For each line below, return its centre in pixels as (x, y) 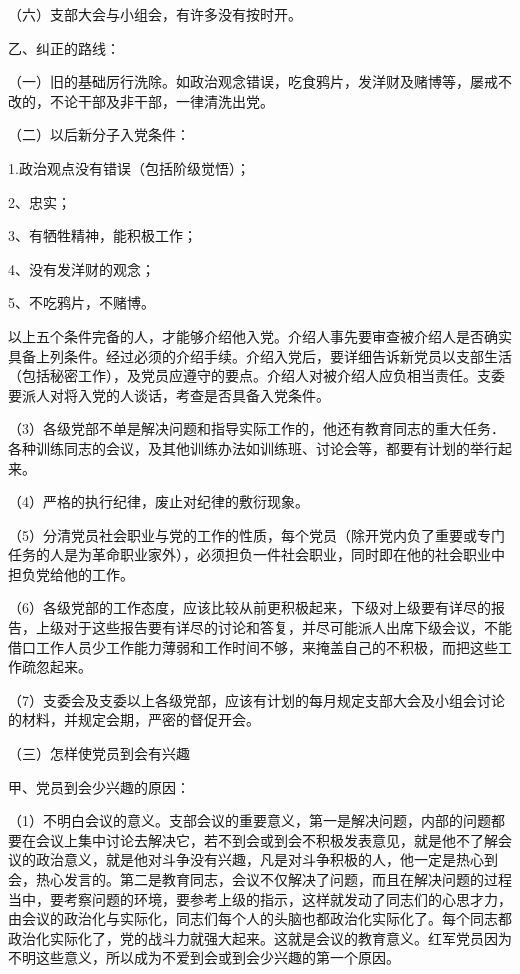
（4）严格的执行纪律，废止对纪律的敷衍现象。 (158, 501)
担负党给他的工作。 (71, 573)
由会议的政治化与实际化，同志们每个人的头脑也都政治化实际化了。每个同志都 (260, 918)
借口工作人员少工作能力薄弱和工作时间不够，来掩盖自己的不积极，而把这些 (253, 646)
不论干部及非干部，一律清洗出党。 (161, 100)
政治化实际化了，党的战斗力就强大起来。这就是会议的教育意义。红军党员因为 (260, 937)
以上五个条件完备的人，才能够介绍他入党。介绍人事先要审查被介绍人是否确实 (260, 335)
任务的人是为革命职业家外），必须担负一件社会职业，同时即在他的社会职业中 (256, 554)
